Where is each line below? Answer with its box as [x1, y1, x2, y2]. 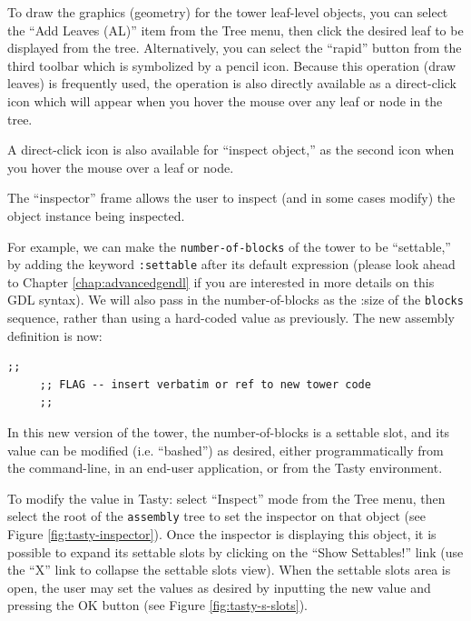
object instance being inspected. [7, 205, 185, 225]
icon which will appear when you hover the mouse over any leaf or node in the [7, 91, 443, 110]
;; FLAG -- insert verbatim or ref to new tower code [39, 377, 371, 391]
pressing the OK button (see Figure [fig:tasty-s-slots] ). [7, 596, 308, 615]
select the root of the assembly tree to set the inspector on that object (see [7, 506, 426, 526]
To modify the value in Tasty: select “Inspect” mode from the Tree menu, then [7, 488, 446, 507]
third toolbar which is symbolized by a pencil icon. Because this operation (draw [7, 55, 456, 75]
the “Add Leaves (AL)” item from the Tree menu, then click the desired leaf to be [7, 20, 464, 39]
